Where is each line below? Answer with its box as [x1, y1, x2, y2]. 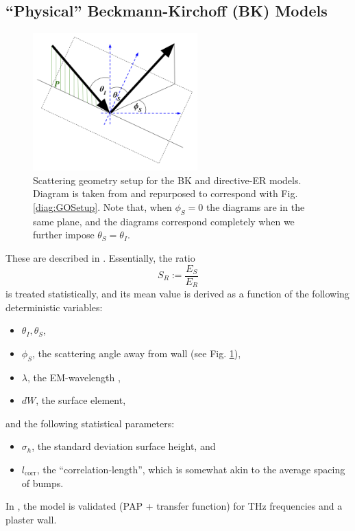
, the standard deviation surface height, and [32, 439, 216, 453]
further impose [33, 227, 95, 242]
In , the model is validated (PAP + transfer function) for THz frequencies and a [5, 499, 343, 513]
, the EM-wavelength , [27, 370, 121, 384]
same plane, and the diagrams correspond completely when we [33, 214, 295, 228]
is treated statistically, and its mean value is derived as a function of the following [5, 286, 350, 301]
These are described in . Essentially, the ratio [5, 250, 195, 264]
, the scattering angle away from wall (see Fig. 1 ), [32, 346, 241, 360]
